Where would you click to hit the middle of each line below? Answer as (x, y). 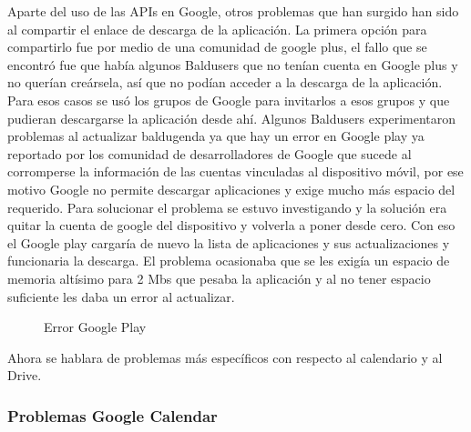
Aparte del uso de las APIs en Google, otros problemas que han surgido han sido (233, 11)
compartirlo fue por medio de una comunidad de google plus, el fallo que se (217, 47)
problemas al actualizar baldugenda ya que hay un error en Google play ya (216, 136)
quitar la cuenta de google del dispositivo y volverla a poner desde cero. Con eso (231, 225)
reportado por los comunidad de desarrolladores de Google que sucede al (210, 153)
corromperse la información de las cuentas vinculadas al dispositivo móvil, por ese (235, 171)
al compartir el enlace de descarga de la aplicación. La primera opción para (217, 29)
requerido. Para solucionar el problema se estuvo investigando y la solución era (227, 207)
